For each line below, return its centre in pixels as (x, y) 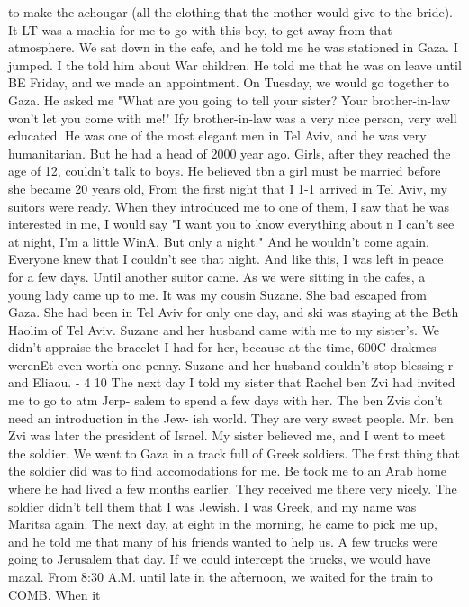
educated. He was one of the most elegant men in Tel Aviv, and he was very (217, 136)
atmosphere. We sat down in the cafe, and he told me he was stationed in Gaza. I (233, 47)
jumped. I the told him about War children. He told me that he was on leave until (235, 64)
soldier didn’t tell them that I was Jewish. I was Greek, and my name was (212, 506)
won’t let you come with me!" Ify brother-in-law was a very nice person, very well (233, 118)
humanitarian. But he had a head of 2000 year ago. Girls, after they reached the (230, 153)
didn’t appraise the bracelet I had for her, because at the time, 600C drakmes (222, 347)
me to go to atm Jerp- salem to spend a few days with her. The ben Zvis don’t (225, 400)
